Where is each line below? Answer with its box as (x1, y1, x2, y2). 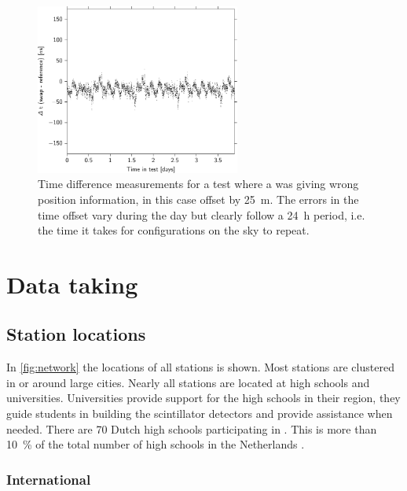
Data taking (6, 268, 138, 300)
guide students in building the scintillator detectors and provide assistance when (6, 405, 393, 422)
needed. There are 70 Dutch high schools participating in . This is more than (6, 420, 377, 437)
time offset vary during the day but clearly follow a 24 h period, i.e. (38, 206, 365, 223)
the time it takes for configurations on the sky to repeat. (38, 222, 310, 238)
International (6, 469, 91, 489)
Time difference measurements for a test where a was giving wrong (38, 175, 359, 192)
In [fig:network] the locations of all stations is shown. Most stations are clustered (6, 359, 394, 375)
